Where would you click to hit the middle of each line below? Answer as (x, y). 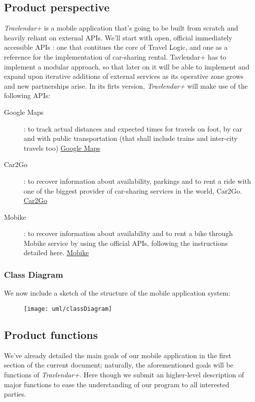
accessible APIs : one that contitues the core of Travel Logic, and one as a (116, 47)
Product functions (51, 334)
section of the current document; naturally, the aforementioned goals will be (119, 365)
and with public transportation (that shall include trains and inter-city (131, 138)
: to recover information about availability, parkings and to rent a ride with (137, 181)
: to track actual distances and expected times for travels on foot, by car (133, 128)
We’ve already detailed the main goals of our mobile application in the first (118, 355)
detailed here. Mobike (56, 252)
